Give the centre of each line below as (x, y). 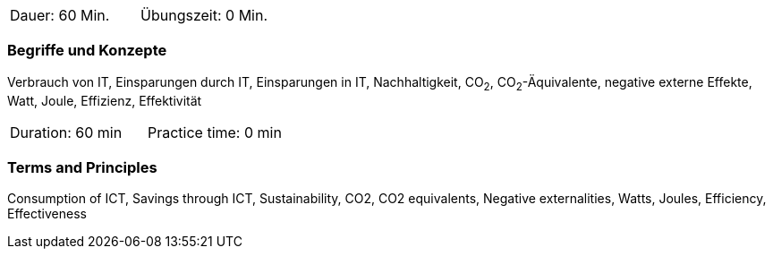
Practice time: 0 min (214, 132)
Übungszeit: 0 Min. (204, 15)
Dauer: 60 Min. (60, 15)
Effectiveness (47, 214)
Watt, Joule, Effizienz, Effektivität (105, 100)
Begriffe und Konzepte (87, 51)
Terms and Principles (82, 167)
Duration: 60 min (66, 132)
